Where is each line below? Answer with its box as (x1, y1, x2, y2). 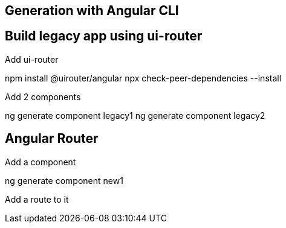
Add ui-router (5, 54, 59, 65)
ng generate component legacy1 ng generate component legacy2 (5, 110, 265, 121)
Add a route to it (5, 194, 69, 204)
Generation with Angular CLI (5, 3, 179, 18)
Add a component (5, 156, 76, 167)
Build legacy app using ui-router (5, 28, 203, 44)
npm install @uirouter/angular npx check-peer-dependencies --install (5, 72, 282, 83)
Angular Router (5, 131, 99, 147)
